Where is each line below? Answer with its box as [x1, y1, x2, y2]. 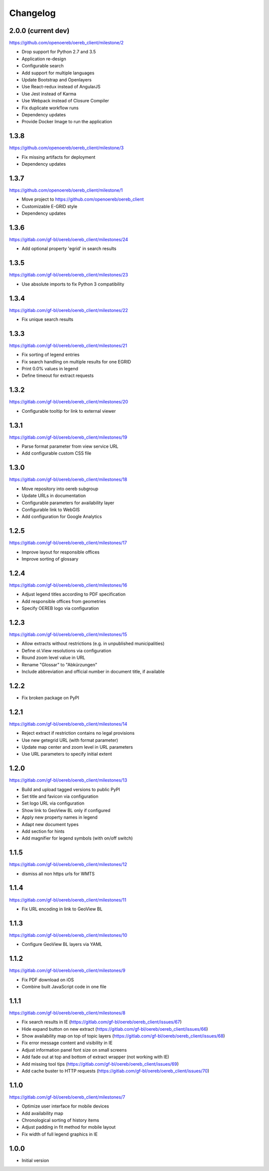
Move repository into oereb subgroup [21, 486, 99, 492]
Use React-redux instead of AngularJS [21, 84, 101, 90]
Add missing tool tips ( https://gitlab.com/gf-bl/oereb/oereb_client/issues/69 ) [21, 1061, 179, 1067]
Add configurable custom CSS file [21, 450, 92, 456]
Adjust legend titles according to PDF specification [21, 591, 126, 597]
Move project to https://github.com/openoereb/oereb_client [21, 196, 144, 202]
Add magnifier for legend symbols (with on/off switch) [21, 835, 133, 841]
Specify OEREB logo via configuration [21, 605, 99, 611]
